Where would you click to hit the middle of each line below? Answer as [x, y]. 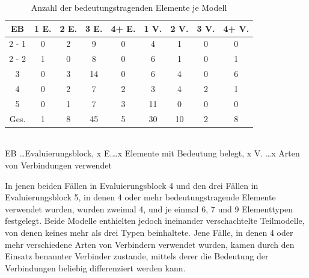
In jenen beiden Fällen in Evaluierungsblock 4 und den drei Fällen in [132, 185]
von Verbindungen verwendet [58, 165]
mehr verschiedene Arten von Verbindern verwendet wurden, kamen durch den [150, 244]
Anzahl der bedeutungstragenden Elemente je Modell [129, 7]
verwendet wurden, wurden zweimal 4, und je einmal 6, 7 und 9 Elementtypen [149, 209]
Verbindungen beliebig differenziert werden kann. [95, 267]
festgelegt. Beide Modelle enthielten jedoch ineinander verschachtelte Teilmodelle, [155, 221]
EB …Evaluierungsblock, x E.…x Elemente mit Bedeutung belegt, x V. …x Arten [152, 153]
